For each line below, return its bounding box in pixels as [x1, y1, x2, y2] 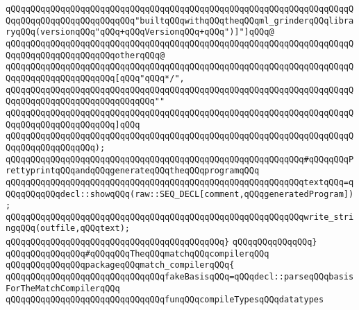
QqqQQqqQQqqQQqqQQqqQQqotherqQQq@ [6, 50, 165, 60]
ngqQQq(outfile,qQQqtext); [6, 223, 130, 234]
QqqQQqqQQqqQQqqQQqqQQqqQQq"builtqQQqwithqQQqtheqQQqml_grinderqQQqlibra [6, 15, 354, 26]
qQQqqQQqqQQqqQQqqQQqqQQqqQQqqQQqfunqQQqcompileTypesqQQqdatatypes [6, 295, 324, 305]
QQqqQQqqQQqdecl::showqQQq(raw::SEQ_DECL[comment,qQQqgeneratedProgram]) [6, 189, 354, 199]
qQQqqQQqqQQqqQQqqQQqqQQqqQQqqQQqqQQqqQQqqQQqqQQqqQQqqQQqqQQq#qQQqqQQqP [6, 154, 354, 164]
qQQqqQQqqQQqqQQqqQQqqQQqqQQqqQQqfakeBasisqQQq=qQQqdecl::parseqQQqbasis [6, 272, 354, 282]
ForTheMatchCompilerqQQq [6, 283, 120, 293]
